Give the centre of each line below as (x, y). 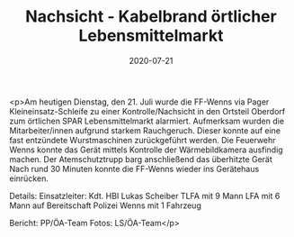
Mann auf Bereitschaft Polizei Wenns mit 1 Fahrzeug (106, 205)
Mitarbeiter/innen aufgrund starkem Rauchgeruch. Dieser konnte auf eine (145, 130)
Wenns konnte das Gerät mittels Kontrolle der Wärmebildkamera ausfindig (146, 150)
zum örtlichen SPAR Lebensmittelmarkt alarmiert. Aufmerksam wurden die (147, 121)
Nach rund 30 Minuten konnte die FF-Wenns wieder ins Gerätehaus (134, 169)
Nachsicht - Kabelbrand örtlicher (151, 17)
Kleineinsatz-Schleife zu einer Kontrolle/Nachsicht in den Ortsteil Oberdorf (147, 111)
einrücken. (29, 178)
